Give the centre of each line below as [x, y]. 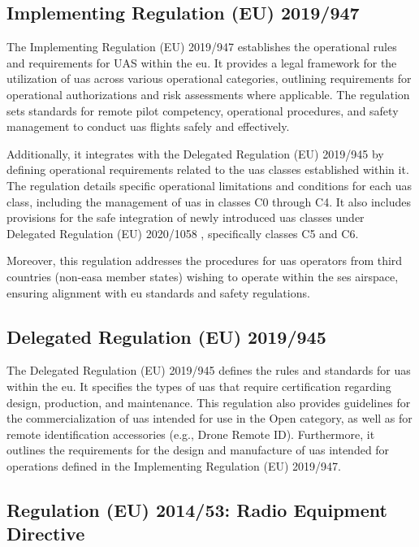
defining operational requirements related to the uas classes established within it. [208, 169]
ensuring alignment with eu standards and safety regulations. [158, 292]
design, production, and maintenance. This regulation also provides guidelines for [209, 402]
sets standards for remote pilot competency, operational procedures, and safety [203, 110]
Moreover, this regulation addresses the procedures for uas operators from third [205, 260]
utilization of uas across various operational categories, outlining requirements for [209, 78]
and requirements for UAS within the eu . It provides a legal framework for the [202, 62]
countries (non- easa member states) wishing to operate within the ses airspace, [203, 276]
